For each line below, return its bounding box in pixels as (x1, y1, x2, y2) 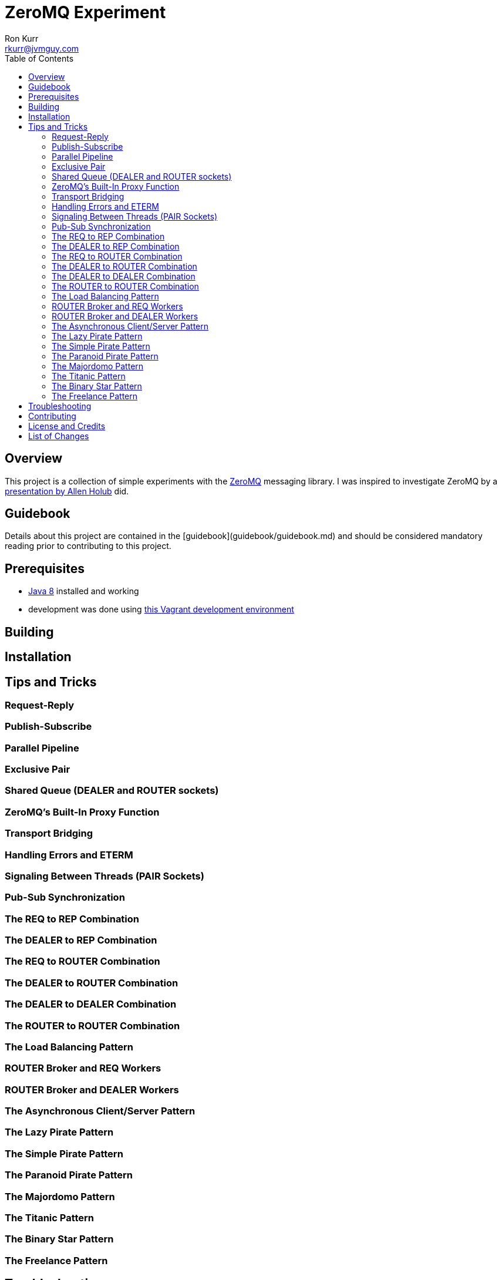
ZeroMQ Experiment (5, 2, 166, 22)
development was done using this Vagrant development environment (28, 604, 294, 615)
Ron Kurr (5, 33, 39, 43)
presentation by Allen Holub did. (5, 486, 129, 496)
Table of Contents (5, 53, 74, 63)
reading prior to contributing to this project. (5, 541, 171, 551)
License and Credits (28, 420, 106, 431)
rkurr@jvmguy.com (5, 43, 79, 53)
